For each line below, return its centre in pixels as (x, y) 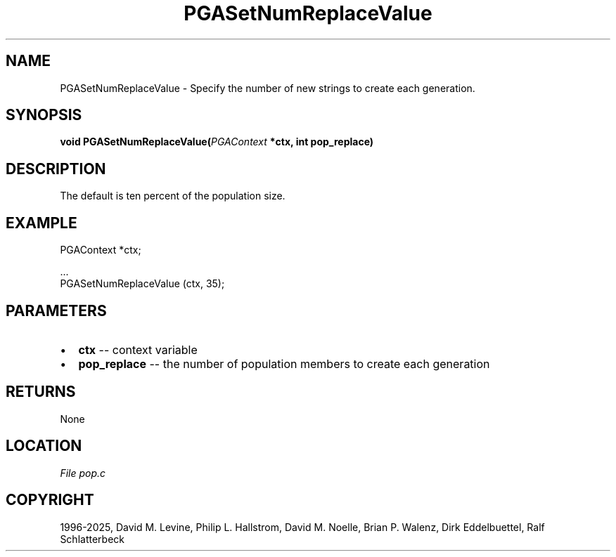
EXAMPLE (41, 223)
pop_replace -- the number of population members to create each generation (284, 363)
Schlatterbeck (92, 539)
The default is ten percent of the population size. (173, 196)
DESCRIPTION (56, 169)
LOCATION (44, 446)
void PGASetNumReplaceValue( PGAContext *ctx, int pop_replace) (217, 142)
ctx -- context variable (138, 349)
